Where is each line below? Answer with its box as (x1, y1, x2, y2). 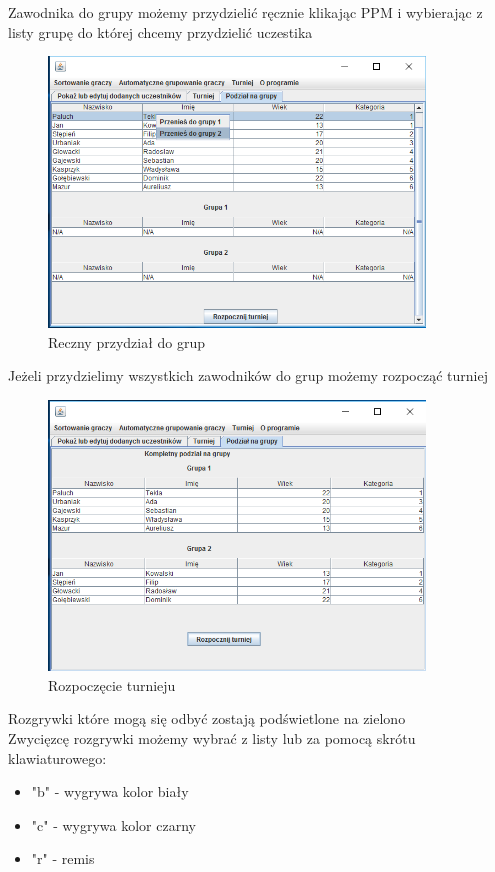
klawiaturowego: (8, 747, 107, 768)
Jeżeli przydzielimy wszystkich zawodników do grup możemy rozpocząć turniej (8, 365, 488, 386)
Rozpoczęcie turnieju (48, 674, 176, 695)
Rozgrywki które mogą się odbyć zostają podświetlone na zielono (8, 708, 406, 729)
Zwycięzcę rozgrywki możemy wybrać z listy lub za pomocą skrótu (8, 727, 416, 748)
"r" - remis (31, 848, 95, 869)
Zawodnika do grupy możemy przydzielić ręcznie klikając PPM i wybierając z (8, 2, 483, 22)
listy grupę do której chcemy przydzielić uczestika (8, 21, 313, 42)
